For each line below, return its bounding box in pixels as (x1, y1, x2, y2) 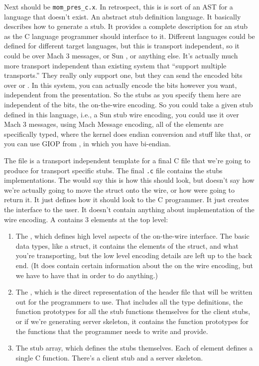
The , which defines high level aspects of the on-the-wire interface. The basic (15, 231, 250, 241)
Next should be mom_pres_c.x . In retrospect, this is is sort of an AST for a (4, 1, 233, 11)
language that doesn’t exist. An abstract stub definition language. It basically (4, 11, 241, 21)
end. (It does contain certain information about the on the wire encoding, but (15, 260, 254, 270)
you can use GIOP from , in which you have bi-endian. (4, 138, 171, 149)
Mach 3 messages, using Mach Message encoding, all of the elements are (4, 119, 224, 129)
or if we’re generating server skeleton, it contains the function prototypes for (15, 316, 249, 326)
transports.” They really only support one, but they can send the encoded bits (4, 70, 243, 80)
